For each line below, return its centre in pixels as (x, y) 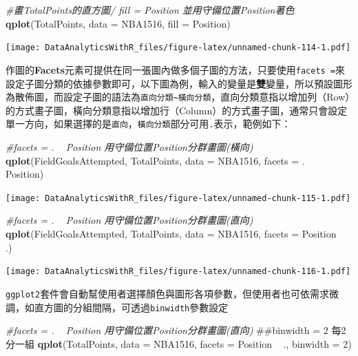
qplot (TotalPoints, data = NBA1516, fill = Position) (118, 23)
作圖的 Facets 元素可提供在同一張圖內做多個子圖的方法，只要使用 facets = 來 (176, 69)
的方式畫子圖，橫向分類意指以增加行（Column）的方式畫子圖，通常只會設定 (177, 110)
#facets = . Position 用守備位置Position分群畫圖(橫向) (129, 147)
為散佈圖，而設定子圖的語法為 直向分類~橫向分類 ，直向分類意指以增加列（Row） (178, 97)
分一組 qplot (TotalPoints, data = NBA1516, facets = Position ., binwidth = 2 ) (179, 343)
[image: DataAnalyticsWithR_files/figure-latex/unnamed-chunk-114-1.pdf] (178, 48)
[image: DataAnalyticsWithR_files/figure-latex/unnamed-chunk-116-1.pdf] (178, 272)
